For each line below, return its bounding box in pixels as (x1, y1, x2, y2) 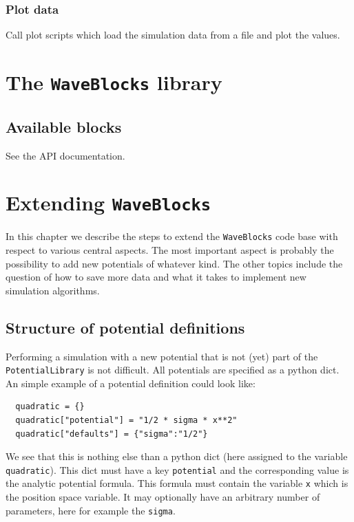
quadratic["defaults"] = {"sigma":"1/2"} (15, 428, 208, 439)
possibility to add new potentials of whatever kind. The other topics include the (6, 256, 343, 270)
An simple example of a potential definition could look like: (6, 376, 256, 390)
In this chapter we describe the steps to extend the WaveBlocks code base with (6, 229, 338, 243)
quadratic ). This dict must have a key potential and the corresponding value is (6, 462, 349, 477)
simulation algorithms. (6, 283, 100, 297)
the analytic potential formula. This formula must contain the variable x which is (6, 476, 348, 490)
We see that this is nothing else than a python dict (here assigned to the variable (6, 449, 348, 464)
